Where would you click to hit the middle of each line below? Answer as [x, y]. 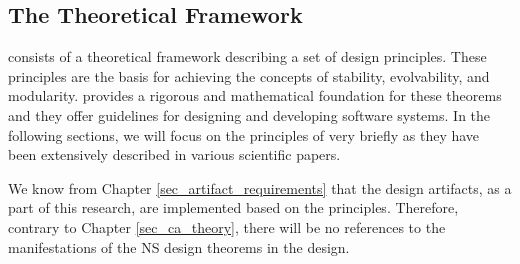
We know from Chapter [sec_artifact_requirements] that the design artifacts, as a [260, 187]
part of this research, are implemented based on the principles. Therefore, [233, 207]
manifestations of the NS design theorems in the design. [179, 246]
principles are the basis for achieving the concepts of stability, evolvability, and [249, 75]
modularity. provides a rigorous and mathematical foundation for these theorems [255, 95]
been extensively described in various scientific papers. [174, 154]
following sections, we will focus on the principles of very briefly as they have [244, 134]
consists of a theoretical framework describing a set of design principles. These [247, 56]
